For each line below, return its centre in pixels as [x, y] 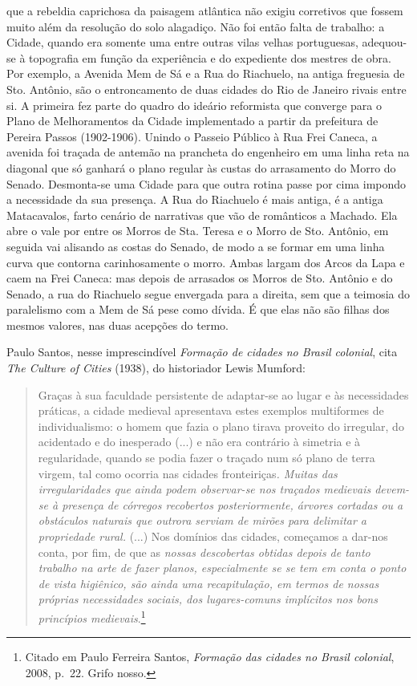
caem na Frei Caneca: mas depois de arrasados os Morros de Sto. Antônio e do [200, 278]
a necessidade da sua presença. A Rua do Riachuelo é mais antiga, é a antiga [195, 199]
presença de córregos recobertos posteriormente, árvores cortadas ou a [233, 504]
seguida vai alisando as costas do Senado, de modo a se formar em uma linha [196, 246]
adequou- [385, 42]
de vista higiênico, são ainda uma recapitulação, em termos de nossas [208, 583]
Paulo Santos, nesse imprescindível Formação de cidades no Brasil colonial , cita [202, 352]
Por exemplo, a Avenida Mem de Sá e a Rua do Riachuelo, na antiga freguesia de [206, 73]
